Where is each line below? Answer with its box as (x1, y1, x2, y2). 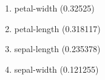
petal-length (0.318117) (14, 22, 101, 35)
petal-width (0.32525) (14, 2, 95, 14)
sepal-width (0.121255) (14, 62, 99, 75)
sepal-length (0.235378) (14, 42, 101, 55)
